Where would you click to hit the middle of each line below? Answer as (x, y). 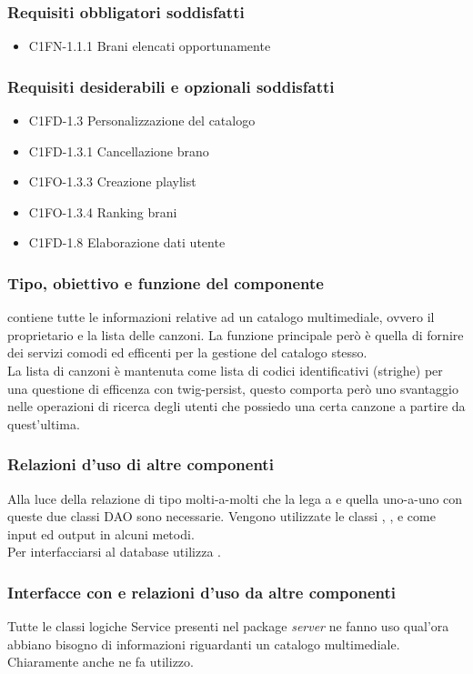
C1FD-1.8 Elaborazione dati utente (127, 242)
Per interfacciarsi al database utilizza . (114, 552)
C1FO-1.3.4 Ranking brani (103, 211)
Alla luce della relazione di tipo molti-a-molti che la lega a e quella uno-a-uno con (235, 498)
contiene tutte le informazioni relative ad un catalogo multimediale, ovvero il (221, 317)
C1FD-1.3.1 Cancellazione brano (119, 151)
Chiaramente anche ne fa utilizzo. (101, 662)
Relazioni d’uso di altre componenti (141, 464)
